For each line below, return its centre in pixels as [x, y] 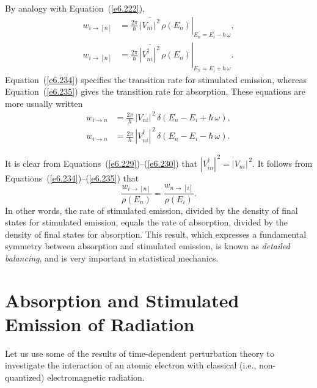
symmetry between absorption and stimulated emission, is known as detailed [148, 246]
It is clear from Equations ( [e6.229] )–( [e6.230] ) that [101, 163]
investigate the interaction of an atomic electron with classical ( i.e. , [131, 365]
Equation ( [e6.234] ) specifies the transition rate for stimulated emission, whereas [156, 79]
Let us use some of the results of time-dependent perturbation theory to [140, 353]
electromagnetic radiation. [96, 377]
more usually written [44, 103]
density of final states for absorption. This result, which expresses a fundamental [156, 234]
